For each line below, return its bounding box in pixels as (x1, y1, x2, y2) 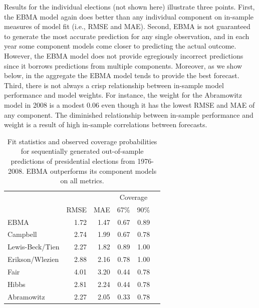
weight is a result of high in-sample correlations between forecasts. (4, 119, 207, 130)
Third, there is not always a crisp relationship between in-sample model (4, 80, 224, 90)
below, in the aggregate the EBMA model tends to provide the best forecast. (4, 70, 239, 81)
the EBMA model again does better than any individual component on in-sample (4, 11, 254, 22)
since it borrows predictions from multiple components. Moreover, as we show (4, 60, 242, 71)
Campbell (8, 229, 37, 239)
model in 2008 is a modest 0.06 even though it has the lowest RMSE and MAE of (4, 99, 255, 110)
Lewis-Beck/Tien (8, 241, 60, 252)
